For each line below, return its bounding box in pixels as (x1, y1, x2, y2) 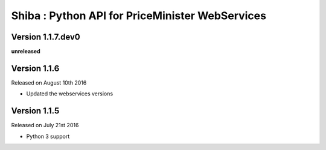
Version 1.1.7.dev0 (11, 32, 81, 42)
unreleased (11, 48, 40, 55)
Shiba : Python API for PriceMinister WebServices (11, 9, 267, 22)
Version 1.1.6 (11, 63, 60, 73)
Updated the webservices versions (26, 90, 113, 97)
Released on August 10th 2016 (11, 79, 87, 86)
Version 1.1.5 (11, 106, 60, 116)
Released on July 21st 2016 (11, 122, 79, 129)
